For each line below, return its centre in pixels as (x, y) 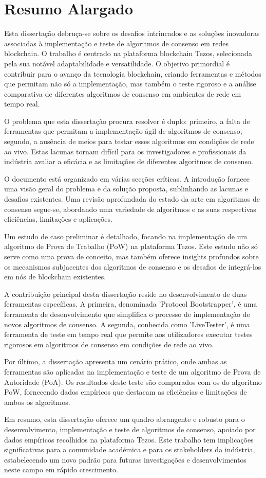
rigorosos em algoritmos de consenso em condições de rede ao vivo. (109, 344)
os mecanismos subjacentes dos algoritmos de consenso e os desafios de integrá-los (133, 266)
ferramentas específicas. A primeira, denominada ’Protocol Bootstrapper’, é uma (131, 304)
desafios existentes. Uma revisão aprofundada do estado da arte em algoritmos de (132, 199)
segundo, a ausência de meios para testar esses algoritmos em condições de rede (129, 141)
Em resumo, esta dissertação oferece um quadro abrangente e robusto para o (125, 419)
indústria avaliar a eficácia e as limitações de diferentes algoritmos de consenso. (129, 161)
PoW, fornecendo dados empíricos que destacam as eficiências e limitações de (126, 392)
